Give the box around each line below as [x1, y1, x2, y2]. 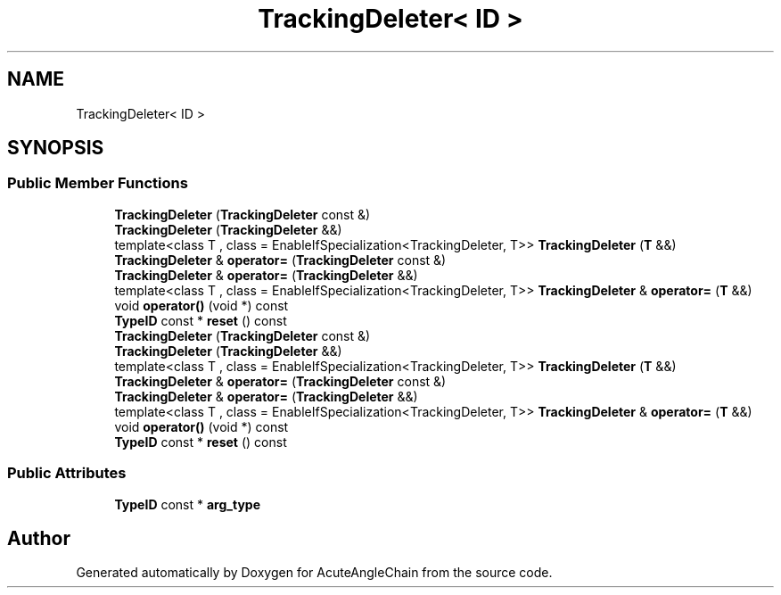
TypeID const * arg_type [114, 496, 260, 512]
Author [7, 526, 70, 550]
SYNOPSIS [7, 136, 104, 160]
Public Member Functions [7, 174, 188, 193]
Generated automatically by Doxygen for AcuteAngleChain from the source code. [76, 565, 553, 581]
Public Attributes [7, 464, 127, 483]
